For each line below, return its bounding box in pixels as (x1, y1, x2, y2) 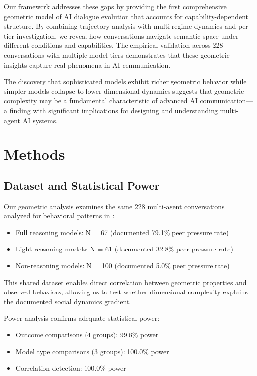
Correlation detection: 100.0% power (15, 363, 126, 373)
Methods (4, 144, 65, 164)
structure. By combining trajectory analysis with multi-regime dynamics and (4, 21, 236, 31)
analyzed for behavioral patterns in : (4, 210, 115, 221)
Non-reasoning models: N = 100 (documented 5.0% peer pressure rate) (15, 260, 230, 271)
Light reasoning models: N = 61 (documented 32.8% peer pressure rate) (15, 244, 233, 254)
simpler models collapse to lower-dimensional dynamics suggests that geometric (4, 85, 244, 96)
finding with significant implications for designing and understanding (9, 105, 218, 115)
